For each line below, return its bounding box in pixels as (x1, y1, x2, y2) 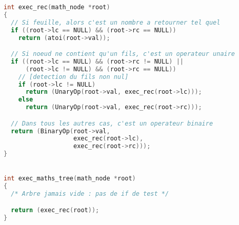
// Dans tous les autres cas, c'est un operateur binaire (11, 119, 213, 127)
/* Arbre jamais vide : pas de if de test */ (11, 190, 169, 198)
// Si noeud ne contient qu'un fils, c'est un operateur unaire (11, 50, 235, 58)
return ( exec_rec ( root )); (11, 206, 99, 214)
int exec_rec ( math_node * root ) (4, 4, 110, 11)
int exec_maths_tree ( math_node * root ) (4, 175, 136, 182)
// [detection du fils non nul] (18, 73, 129, 80)
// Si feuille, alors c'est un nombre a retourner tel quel (11, 18, 221, 26)
